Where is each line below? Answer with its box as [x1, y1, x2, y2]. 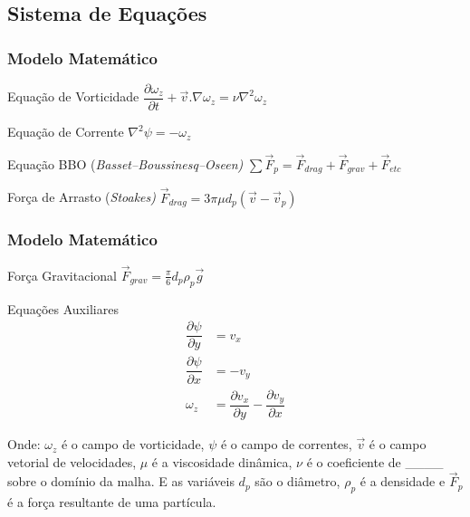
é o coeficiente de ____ [306, 452, 444, 471]
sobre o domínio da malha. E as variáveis [7, 472, 235, 491]
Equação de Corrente [7, 122, 124, 141]
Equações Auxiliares [7, 299, 119, 318]
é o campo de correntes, [220, 435, 352, 454]
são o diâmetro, [254, 472, 341, 491]
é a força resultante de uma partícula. [7, 493, 216, 512]
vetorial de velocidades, [7, 452, 137, 471]
